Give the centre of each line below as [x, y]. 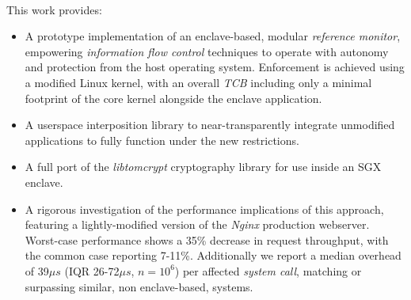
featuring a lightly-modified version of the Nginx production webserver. [197, 224]
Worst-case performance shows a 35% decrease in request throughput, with [207, 239]
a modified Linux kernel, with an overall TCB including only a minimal [198, 82]
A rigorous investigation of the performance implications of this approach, [204, 209]
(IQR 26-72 [92, 270]
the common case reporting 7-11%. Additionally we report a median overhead [213, 255]
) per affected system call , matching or [268, 270]
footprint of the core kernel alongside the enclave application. [173, 98]
